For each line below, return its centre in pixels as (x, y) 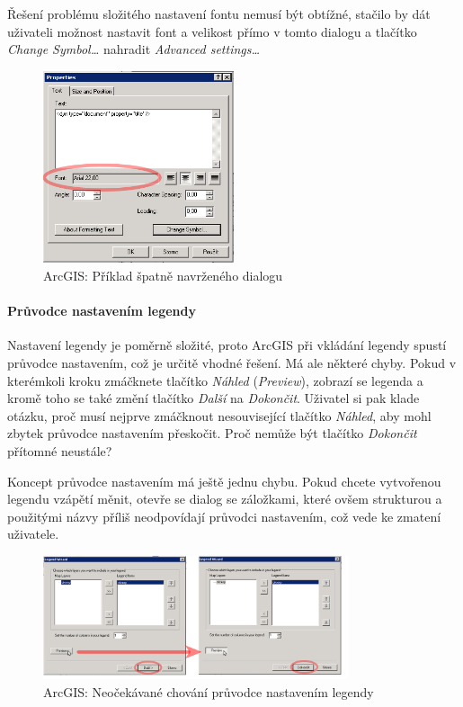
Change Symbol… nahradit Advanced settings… (134, 49)
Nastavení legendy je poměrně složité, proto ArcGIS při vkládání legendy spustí (227, 345)
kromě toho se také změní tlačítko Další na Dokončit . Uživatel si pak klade (214, 398)
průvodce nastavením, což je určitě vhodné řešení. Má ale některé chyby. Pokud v (232, 362)
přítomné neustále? (60, 450)
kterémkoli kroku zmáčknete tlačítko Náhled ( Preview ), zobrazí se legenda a (215, 380)
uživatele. (33, 534)
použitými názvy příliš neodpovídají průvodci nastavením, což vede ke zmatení (224, 516)
